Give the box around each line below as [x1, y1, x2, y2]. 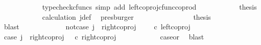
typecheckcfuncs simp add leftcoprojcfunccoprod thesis [42, 2, 257, 12]
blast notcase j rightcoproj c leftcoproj [4, 21, 191, 32]
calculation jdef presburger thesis [42, 11, 211, 22]
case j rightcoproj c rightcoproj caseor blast [4, 31, 204, 41]
